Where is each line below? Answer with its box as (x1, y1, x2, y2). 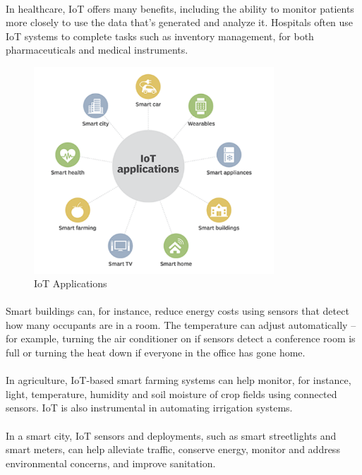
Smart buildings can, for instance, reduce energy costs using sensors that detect (6, 303, 349, 318)
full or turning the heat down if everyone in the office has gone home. (6, 345, 306, 360)
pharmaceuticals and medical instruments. (6, 42, 188, 57)
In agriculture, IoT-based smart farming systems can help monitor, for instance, (6, 373, 351, 387)
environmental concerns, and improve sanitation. (6, 455, 216, 470)
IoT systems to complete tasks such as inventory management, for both (6, 28, 314, 43)
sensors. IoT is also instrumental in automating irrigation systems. (6, 400, 293, 415)
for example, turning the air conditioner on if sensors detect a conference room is (6, 331, 356, 346)
